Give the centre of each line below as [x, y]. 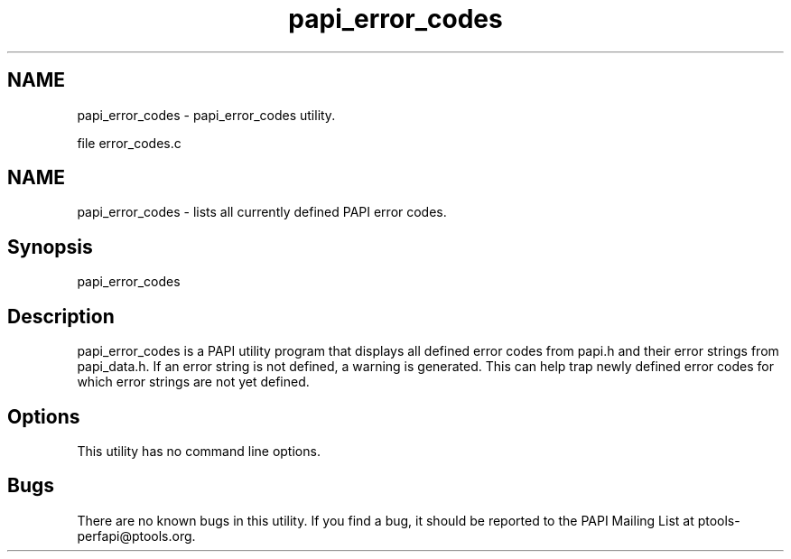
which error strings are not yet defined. [193, 382]
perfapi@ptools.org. [136, 536]
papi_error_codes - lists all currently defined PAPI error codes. [262, 212]
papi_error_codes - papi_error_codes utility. [206, 115]
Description [61, 316]
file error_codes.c [129, 143]
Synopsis [50, 247]
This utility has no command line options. [199, 451]
